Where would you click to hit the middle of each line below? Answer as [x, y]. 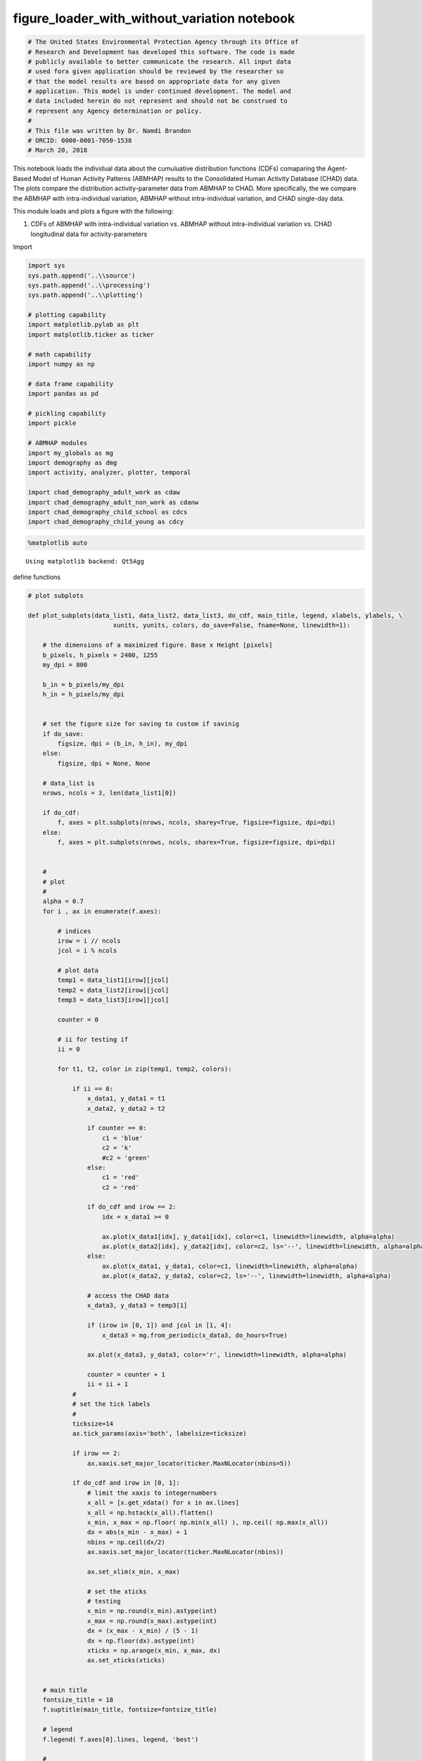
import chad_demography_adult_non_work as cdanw [113, 502]
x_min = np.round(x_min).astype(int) [152, 1611]
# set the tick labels [111, 1404]
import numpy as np [61, 364]
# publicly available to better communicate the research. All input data [160, 61]
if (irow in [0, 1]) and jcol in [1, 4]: [159, 1325]
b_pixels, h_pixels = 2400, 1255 [100, 655]
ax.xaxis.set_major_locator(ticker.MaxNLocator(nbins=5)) [189, 1463]
